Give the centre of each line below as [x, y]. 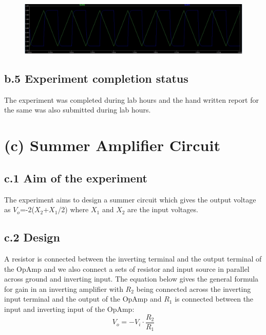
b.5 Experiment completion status [96, 78]
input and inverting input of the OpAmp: [69, 309]
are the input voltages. [163, 209]
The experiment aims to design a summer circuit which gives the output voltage [130, 199]
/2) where [73, 209]
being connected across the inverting [194, 289]
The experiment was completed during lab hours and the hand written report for [131, 99]
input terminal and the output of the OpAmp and [83, 299]
